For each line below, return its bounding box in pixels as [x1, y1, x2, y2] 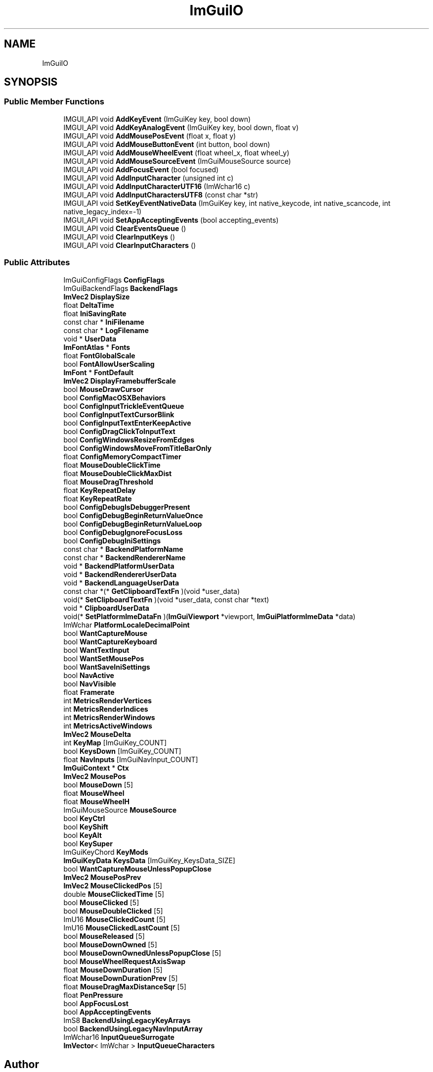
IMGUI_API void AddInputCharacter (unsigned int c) [63, 173, 234, 182]
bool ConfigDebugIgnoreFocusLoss [63, 528, 183, 536]
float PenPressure [63, 990, 123, 999]
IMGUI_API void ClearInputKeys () [63, 232, 175, 241]
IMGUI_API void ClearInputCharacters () [63, 241, 196, 249]
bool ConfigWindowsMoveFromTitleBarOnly [63, 443, 212, 452]
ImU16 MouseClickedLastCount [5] [63, 923, 180, 932]
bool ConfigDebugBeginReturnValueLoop [63, 519, 202, 528]
